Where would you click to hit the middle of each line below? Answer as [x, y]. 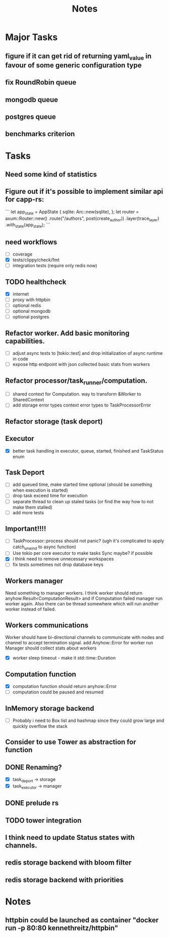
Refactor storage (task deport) [54, 421]
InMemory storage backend [50, 708]
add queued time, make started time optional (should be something [82, 484]
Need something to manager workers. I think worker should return [74, 593]
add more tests [28, 512]
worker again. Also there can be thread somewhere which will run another [82, 604]
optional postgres [31, 317]
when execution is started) [40, 490]
